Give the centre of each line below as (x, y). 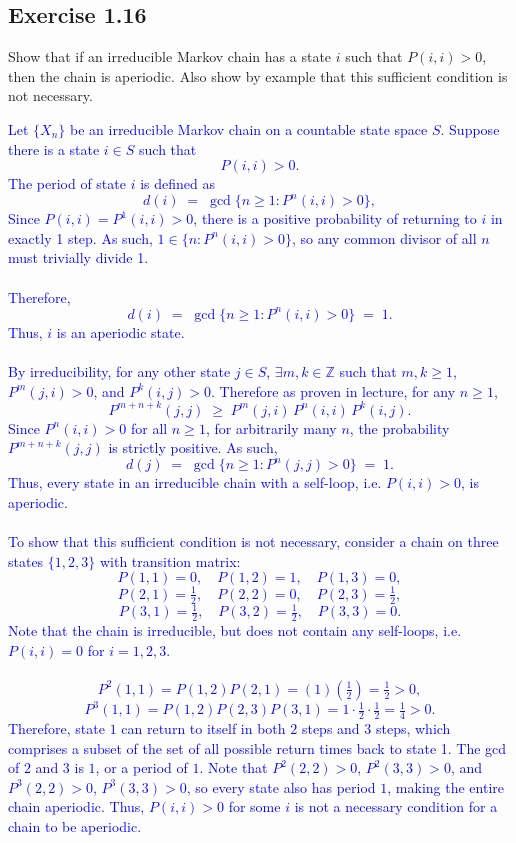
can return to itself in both (203, 728)
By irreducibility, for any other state (119, 370)
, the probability (399, 427)
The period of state (67, 183)
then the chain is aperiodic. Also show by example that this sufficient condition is (258, 75)
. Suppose (470, 128)
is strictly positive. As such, (193, 447)
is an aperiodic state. (120, 331)
